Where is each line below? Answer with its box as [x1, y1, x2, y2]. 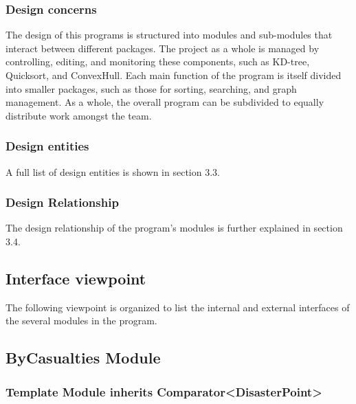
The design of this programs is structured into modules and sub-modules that [5, 27, 333, 42]
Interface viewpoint [5, 267, 146, 289]
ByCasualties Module [5, 347, 161, 368]
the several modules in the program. [5, 313, 157, 328]
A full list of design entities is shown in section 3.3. [5, 164, 220, 179]
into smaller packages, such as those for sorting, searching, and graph [5, 81, 297, 96]
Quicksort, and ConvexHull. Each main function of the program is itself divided [5, 68, 342, 82]
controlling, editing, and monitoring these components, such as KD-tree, [5, 54, 310, 69]
